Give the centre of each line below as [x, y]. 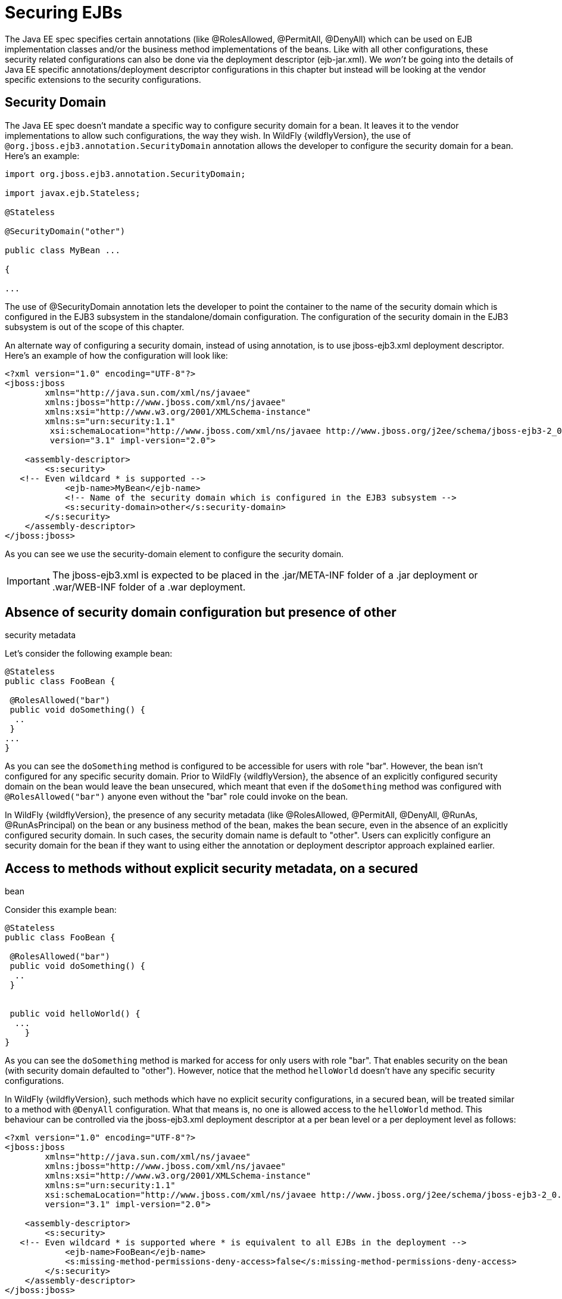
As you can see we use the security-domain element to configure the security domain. [174, 554]
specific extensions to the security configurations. [103, 79]
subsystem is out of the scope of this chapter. [95, 327]
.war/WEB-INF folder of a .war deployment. [149, 587]
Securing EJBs [64, 13]
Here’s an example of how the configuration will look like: [116, 355]
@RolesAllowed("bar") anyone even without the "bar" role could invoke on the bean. [177, 797]
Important [28, 581]
